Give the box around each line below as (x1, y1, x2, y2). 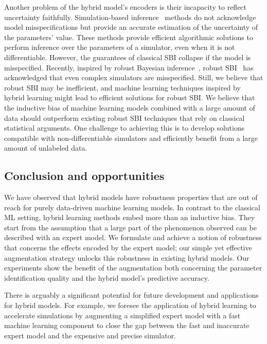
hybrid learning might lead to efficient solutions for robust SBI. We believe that (4, 92, 255, 103)
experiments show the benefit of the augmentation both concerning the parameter (4, 262, 262, 273)
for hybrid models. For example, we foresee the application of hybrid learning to (4, 300, 256, 311)
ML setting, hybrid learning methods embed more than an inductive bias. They (4, 212, 255, 223)
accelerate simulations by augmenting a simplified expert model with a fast (4, 310, 241, 320)
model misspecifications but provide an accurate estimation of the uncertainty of (4, 22, 258, 32)
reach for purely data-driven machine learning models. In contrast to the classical (4, 202, 260, 212)
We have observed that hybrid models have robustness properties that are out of (4, 192, 258, 203)
